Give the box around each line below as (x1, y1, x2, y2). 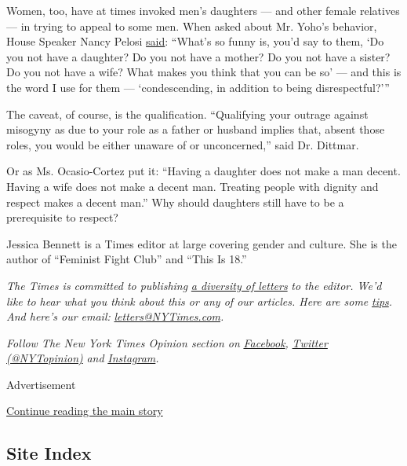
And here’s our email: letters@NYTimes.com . (6, 308, 224, 325)
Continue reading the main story (6, 402, 163, 419)
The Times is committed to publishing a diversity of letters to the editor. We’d (6, 277, 382, 293)
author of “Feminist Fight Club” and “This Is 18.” (6, 251, 247, 267)
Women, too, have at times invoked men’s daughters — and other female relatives (6, 2, 400, 18)
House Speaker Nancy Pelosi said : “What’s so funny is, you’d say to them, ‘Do (6, 33, 384, 50)
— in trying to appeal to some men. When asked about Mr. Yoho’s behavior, (6, 17, 377, 34)
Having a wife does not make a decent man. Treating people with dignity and (6, 178, 379, 194)
